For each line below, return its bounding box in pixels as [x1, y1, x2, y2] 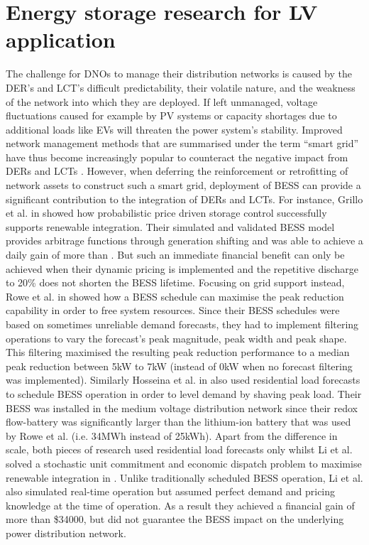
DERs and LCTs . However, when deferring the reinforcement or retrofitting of [6, 163, 348, 178]
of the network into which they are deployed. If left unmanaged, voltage [6, 94, 318, 109]
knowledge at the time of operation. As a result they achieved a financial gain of [6, 497, 355, 512]
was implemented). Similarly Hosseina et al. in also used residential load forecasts [6, 372, 360, 387]
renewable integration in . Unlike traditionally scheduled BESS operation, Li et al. [6, 470, 363, 485]
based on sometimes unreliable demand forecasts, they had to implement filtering [6, 317, 359, 331]
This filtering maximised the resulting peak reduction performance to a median [6, 345, 350, 360]
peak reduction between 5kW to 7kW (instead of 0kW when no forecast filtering [6, 358, 353, 373]
